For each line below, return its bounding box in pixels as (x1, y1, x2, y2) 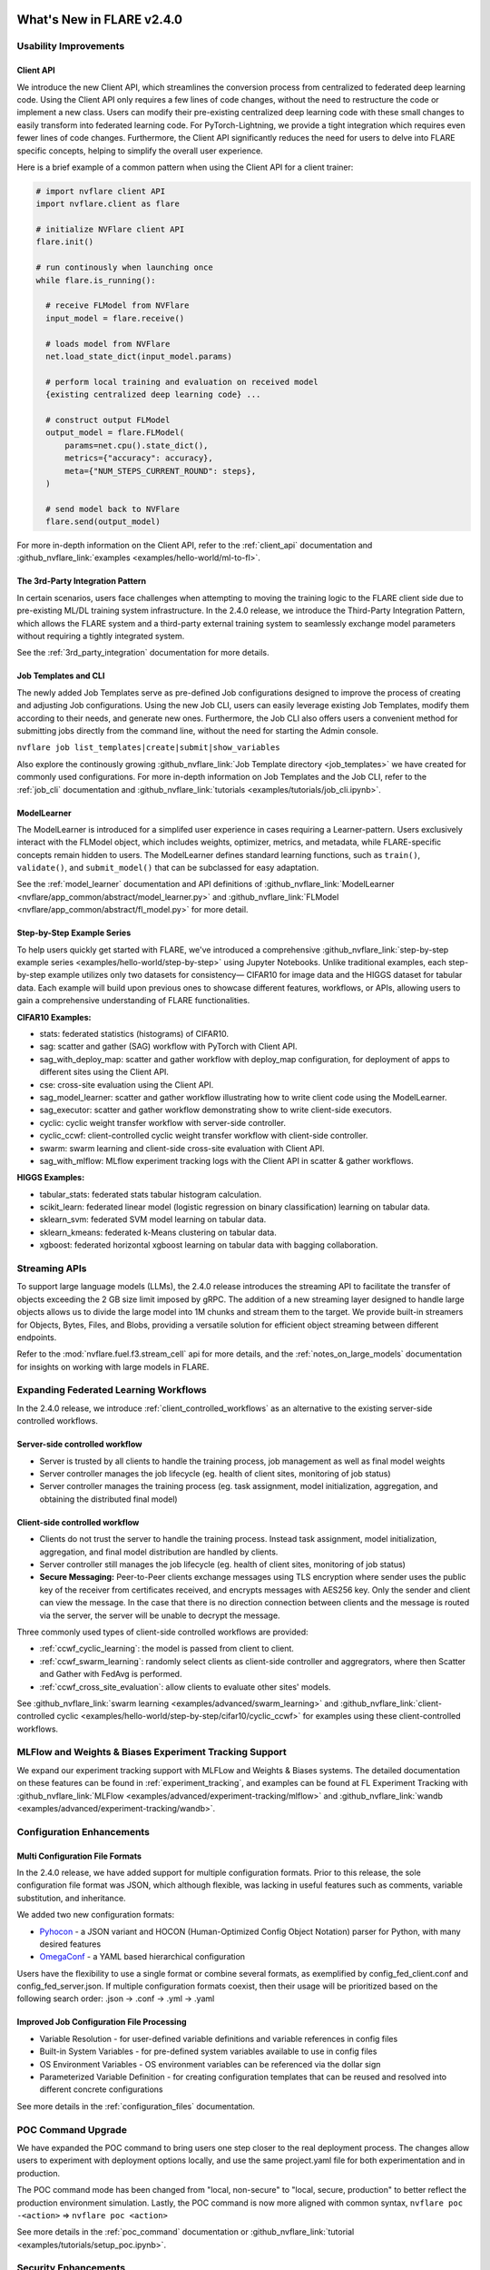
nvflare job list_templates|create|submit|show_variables (16, 743, 280, 753)
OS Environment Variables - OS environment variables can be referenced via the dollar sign (39, 2058, 381, 2069)
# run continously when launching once (35, 262, 213, 272)
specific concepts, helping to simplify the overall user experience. (16, 145, 263, 156)
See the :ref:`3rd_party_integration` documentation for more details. (16, 647, 269, 658)
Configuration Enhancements (16, 1825, 150, 1838)
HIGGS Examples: (16, 1172, 85, 1183)
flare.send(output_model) (45, 517, 161, 527)
